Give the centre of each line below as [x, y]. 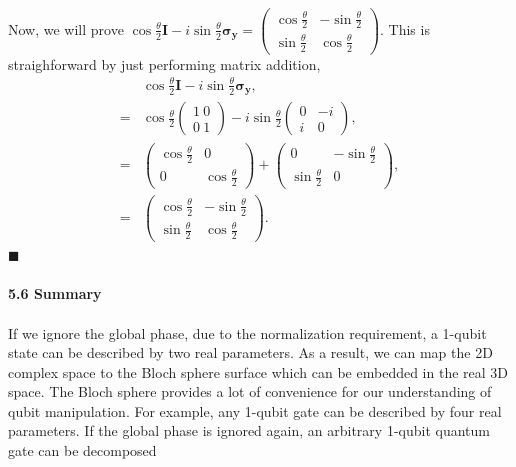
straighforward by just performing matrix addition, [164, 63]
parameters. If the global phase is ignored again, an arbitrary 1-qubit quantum [249, 430]
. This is [405, 28]
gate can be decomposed [82, 450]
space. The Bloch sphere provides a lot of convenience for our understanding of [250, 391]
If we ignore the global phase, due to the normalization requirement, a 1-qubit [247, 332]
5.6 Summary [55, 293]
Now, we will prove [66, 28]
